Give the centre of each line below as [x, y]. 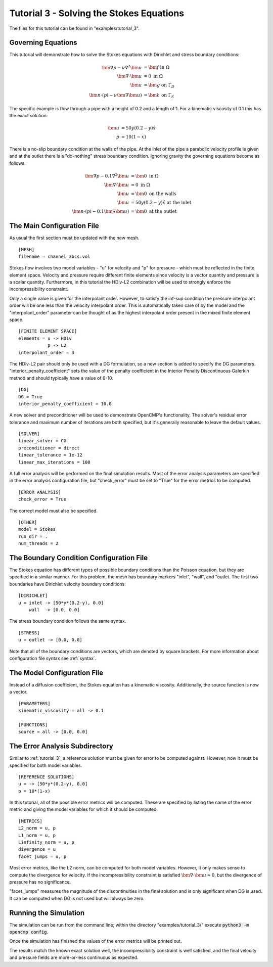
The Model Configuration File [56, 673]
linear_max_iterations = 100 [54, 462]
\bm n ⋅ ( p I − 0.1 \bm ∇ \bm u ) [101, 211]
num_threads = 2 [38, 544]
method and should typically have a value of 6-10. [61, 378]
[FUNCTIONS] [33, 725]
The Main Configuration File [54, 226]
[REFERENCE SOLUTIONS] [47, 777]
